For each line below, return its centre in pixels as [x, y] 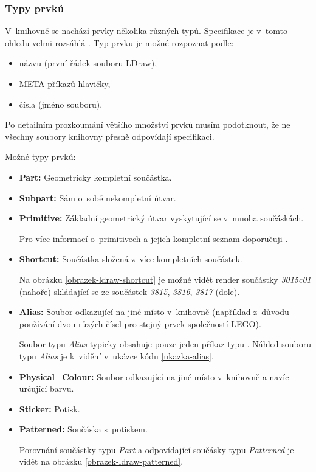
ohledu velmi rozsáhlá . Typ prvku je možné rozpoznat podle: [119, 42]
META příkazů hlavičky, [65, 83]
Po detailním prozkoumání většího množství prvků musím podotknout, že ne [148, 124]
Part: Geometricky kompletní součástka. [95, 177]
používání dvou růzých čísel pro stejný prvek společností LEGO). [140, 323]
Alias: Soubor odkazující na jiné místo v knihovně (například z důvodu [154, 312]
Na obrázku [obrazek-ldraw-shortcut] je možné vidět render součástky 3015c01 [165, 279]
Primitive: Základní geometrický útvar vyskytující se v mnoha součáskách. [161, 218]
